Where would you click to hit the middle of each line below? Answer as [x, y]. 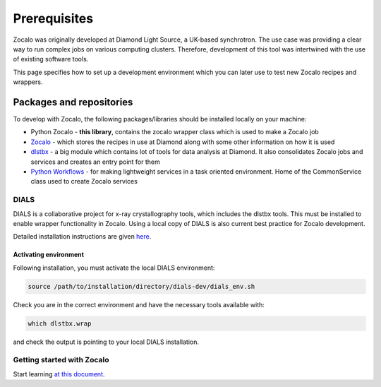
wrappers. [28, 82]
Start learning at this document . [59, 374]
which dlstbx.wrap [60, 323]
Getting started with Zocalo [61, 360]
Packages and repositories [73, 102]
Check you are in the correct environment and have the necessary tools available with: [139, 304]
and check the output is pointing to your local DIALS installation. [106, 342]
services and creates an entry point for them [95, 162]
